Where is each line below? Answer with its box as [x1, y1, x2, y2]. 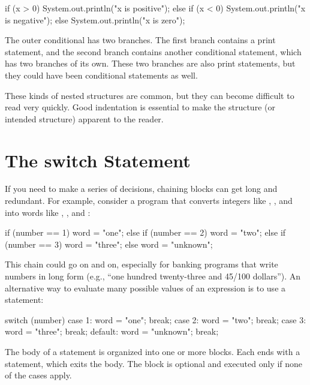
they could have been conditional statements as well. [5, 68, 198, 81]
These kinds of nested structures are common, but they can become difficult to [5, 89, 294, 101]
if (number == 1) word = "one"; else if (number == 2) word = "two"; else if [5, 226, 286, 239]
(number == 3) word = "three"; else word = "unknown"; [5, 237, 213, 250]
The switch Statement [5, 148, 191, 172]
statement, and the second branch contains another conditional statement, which [5, 45, 302, 58]
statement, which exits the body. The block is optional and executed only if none [5, 357, 303, 369]
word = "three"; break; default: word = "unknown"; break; [5, 325, 219, 338]
